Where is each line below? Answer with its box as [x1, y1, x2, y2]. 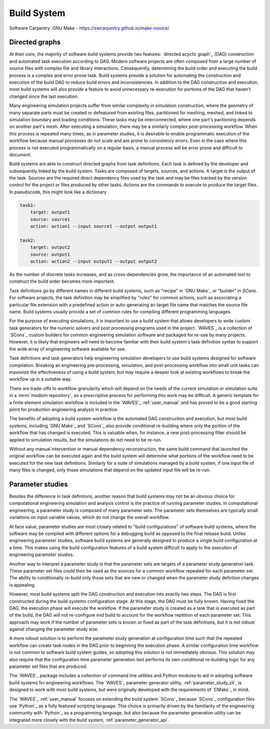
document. [9, 151, 32, 157]
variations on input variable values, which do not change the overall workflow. [9, 514, 170, 520]
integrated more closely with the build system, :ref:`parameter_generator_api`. [9, 717, 170, 723]
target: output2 [30, 245, 70, 250]
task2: [19, 237, 36, 243]
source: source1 [30, 216, 70, 222]
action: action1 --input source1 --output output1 [30, 224, 157, 229]
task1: [19, 202, 36, 208]
